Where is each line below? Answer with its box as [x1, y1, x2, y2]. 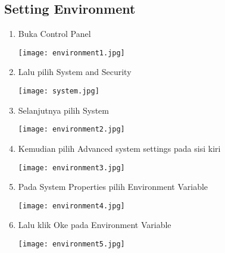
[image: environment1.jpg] [18, 48, 125, 57]
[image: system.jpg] [18, 87, 99, 96]
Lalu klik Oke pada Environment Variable [18, 218, 171, 231]
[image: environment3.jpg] [18, 163, 125, 172]
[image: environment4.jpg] [18, 201, 125, 210]
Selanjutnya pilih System [18, 104, 109, 116]
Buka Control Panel [18, 27, 91, 40]
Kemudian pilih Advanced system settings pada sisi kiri [18, 142, 221, 154]
